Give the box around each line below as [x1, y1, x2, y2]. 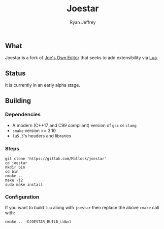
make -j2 [5, 178, 23, 183]
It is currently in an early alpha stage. [5, 82, 80, 88]
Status [5, 69, 26, 77]
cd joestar [5, 161, 28, 165]
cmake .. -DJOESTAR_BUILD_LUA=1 [5, 220, 71, 225]
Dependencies [5, 111, 41, 118]
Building [5, 97, 31, 105]
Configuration [5, 194, 39, 200]
